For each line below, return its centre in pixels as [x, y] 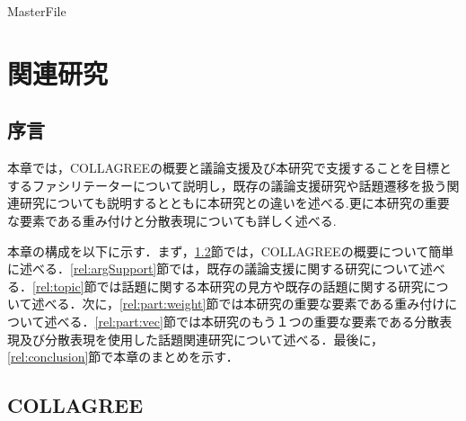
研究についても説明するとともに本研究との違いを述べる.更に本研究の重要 [234, 203]
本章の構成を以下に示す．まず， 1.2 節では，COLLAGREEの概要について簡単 [231, 251]
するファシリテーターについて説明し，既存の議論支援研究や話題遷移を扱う [227, 185]
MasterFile [37, 11]
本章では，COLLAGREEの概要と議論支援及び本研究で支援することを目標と [229, 168]
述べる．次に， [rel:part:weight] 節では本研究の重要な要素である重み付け [238, 304]
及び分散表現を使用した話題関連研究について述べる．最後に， [201, 339]
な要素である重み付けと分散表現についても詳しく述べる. [172, 220]
